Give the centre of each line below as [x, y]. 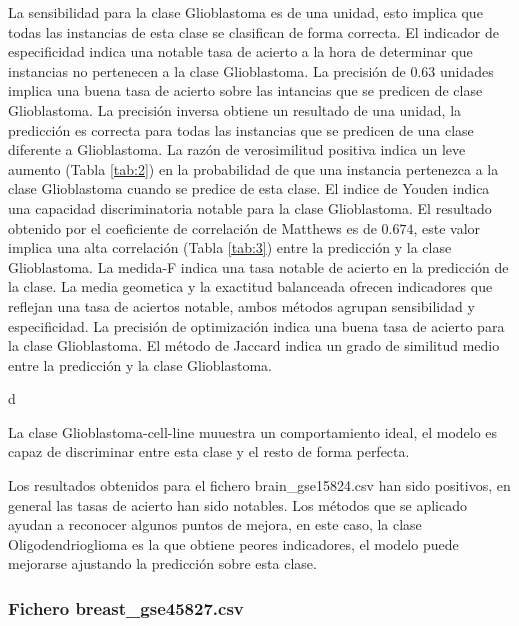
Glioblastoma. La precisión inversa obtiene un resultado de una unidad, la [235, 109]
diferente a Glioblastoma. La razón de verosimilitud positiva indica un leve [237, 149]
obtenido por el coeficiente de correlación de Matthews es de [192, 227]
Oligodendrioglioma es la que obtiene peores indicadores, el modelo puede [233, 543]
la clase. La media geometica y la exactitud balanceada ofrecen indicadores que [250, 286]
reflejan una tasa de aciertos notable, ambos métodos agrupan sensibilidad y [241, 305]
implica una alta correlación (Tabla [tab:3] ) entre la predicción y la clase [230, 247]
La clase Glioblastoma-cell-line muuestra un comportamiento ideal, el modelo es [253, 431]
